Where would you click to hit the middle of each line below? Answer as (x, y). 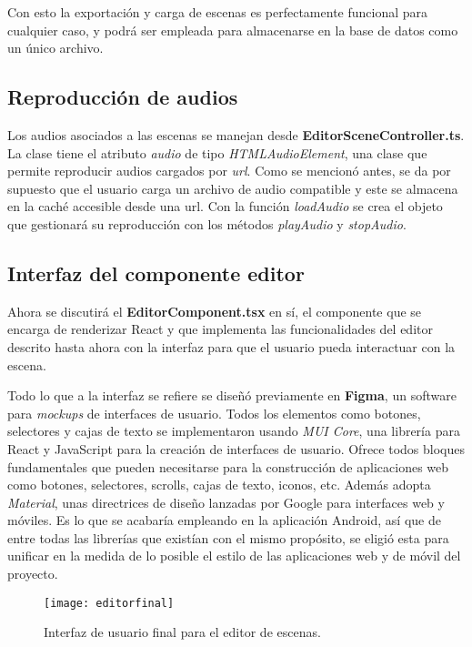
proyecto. (33, 574)
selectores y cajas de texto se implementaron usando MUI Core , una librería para (234, 431)
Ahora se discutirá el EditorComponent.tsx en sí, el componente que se (215, 311)
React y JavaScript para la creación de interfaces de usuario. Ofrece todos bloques (236, 448)
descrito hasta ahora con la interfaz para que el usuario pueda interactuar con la (231, 346)
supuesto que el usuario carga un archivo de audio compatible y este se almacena (233, 188)
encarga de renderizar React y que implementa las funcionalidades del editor (220, 329)
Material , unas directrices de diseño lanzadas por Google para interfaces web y (226, 502)
